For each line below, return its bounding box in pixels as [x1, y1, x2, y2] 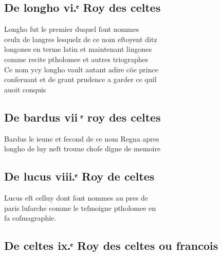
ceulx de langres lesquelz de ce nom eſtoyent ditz [4, 33, 157, 44]
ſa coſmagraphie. [4, 212, 57, 223]
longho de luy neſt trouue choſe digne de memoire [4, 143, 161, 154]
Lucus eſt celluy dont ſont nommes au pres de [4, 192, 149, 203]
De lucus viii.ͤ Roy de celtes [4, 168, 155, 184]
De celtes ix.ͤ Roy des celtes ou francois [4, 238, 218, 253]
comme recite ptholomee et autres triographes [4, 53, 149, 64]
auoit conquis [4, 84, 46, 94]
